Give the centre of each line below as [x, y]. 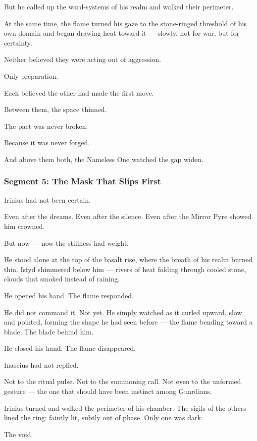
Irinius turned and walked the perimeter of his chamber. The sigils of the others [125, 408]
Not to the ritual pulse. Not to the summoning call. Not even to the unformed [123, 381]
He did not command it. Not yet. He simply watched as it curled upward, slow [123, 312]
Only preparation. [31, 76]
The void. [19, 434]
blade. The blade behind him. [49, 331]
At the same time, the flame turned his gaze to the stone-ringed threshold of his [126, 23]
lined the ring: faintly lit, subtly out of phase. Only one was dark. [103, 417]
